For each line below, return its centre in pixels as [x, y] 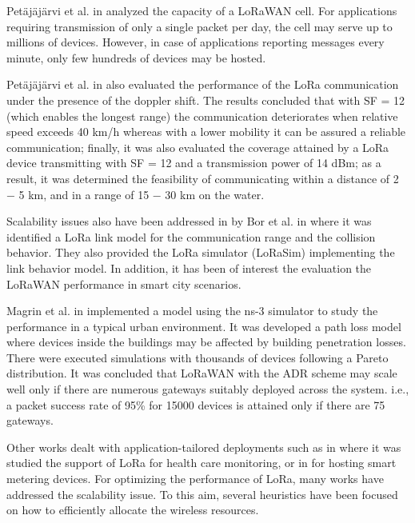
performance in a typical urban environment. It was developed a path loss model [204, 326]
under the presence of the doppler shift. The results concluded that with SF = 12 [206, 100]
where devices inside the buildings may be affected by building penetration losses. [206, 342]
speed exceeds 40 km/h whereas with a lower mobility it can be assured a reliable [206, 132]
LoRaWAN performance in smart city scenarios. [124, 283]
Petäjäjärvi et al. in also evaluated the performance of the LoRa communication [203, 84]
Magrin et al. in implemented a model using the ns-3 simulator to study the [192, 311]
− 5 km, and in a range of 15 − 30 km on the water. [136, 194]
